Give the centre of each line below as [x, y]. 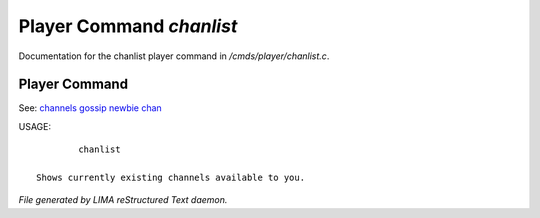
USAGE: [35, 126]
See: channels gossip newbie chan [90, 108]
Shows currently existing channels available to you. [170, 178]
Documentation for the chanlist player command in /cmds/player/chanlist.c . [174, 56]
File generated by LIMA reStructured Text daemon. [123, 200]
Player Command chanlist [128, 26]
